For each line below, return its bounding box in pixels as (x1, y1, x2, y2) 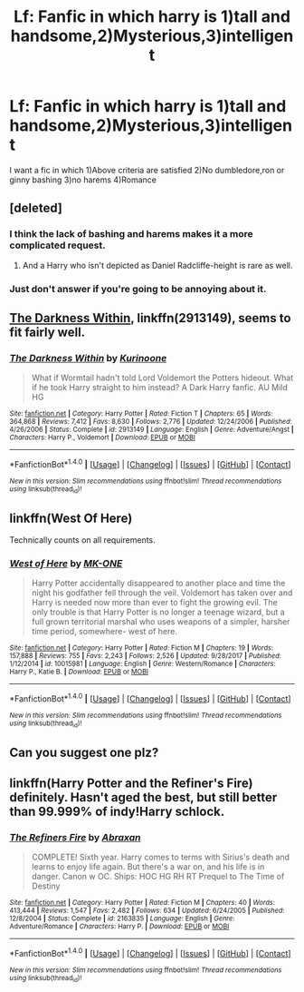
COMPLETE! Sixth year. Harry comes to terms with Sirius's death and (31, 851, 290, 863)
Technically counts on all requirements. (9, 535, 156, 545)
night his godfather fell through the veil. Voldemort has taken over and (31, 587, 293, 598)
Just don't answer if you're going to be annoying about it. (9, 282, 267, 295)
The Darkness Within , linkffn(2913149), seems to (9, 310, 291, 326)
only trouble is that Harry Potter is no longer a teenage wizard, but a (31, 606, 285, 618)
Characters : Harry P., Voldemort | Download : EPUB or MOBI (9, 433, 196, 442)
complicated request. (9, 239, 106, 251)
